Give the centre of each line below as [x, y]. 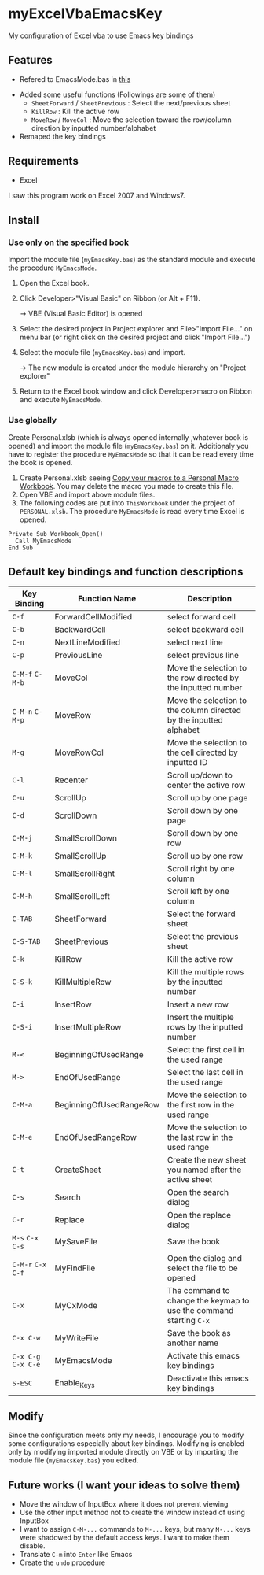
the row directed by [203, 678]
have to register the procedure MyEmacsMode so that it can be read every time [131, 454]
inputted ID [187, 763]
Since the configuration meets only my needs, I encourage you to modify [126, 1435]
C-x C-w [26, 1338]
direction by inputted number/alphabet [93, 128]
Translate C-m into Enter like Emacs [76, 1554]
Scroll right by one [201, 869]
